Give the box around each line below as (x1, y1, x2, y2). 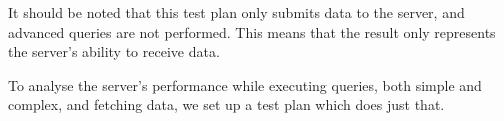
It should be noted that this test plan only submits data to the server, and (8, 2, 465, 22)
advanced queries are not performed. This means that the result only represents (8, 21, 496, 42)
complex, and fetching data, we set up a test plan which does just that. (8, 94, 445, 115)
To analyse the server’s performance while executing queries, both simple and (8, 74, 482, 95)
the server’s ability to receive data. (8, 41, 220, 62)
